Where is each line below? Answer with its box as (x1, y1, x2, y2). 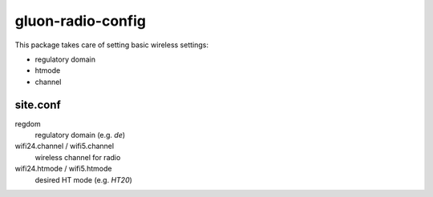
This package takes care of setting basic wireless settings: (14, 40, 208, 50)
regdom (14, 119, 42, 128)
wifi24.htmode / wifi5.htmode (14, 164, 112, 174)
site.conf (14, 98, 62, 111)
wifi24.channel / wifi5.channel (14, 141, 115, 151)
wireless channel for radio (34, 152, 121, 162)
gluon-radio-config (14, 12, 146, 30)
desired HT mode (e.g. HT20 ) (34, 175, 132, 184)
